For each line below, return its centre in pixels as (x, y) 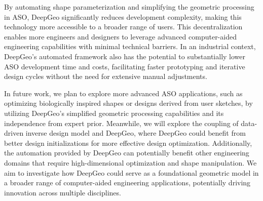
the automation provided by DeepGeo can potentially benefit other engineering (127, 153)
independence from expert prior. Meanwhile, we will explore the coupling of (121, 123)
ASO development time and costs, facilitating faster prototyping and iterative (125, 66)
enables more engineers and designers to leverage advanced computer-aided (120, 36)
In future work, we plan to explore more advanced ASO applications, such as (123, 93)
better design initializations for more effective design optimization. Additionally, (128, 143)
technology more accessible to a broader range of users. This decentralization (123, 27)
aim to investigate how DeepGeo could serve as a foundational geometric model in (131, 172)
